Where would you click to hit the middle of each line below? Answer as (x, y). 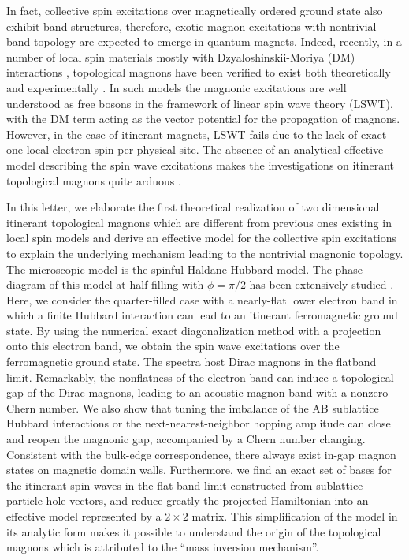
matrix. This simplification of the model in (295, 516)
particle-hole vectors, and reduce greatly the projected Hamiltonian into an (188, 500)
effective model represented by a (84, 516)
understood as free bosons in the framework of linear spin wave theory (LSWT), (200, 103)
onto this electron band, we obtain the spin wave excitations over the (173, 346)
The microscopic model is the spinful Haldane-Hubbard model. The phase (184, 269)
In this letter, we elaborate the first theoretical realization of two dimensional (193, 207)
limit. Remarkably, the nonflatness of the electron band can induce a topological (200, 377)
